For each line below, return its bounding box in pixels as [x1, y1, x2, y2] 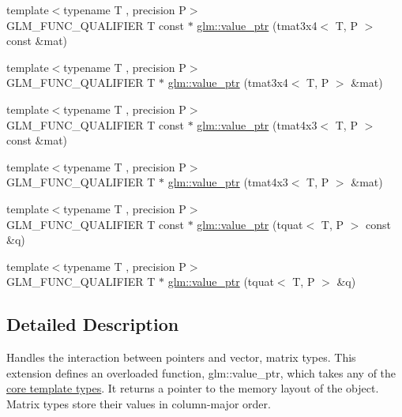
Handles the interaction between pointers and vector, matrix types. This [6, 349, 356, 366]
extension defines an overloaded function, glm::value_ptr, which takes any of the [6, 364, 396, 381]
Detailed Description [6, 312, 179, 336]
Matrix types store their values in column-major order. [6, 395, 271, 411]
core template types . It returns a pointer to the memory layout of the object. [6, 380, 379, 396]
